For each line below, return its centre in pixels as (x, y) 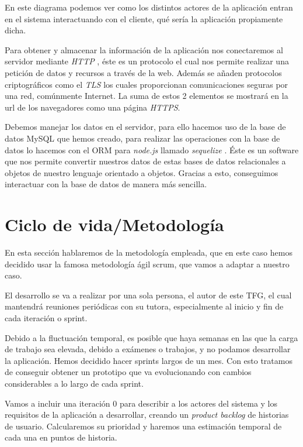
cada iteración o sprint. (46, 318)
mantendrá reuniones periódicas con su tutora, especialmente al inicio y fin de (144, 306)
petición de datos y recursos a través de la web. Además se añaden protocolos (143, 72)
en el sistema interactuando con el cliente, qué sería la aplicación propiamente (144, 18)
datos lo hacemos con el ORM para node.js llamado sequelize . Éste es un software (152, 149)
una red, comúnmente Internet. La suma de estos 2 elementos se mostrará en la (147, 96)
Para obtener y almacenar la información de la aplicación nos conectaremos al (144, 49)
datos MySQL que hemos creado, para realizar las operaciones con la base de (142, 138)
